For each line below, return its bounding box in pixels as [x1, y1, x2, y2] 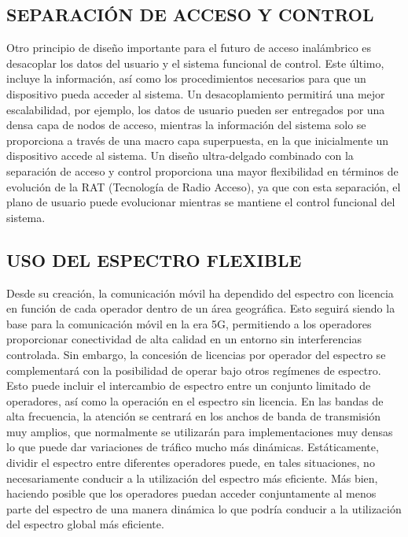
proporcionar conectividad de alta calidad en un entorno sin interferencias [6, 331, 362, 347]
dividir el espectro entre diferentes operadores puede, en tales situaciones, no [6, 454, 375, 471]
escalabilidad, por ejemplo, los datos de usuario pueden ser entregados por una [6, 101, 385, 117]
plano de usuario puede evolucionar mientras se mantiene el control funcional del [6, 194, 395, 210]
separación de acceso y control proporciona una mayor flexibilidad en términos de [6, 162, 399, 179]
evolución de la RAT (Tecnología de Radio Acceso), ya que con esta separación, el [6, 178, 401, 194]
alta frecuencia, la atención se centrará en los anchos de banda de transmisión [6, 408, 381, 424]
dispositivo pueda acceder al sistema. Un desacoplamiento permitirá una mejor [6, 85, 385, 102]
